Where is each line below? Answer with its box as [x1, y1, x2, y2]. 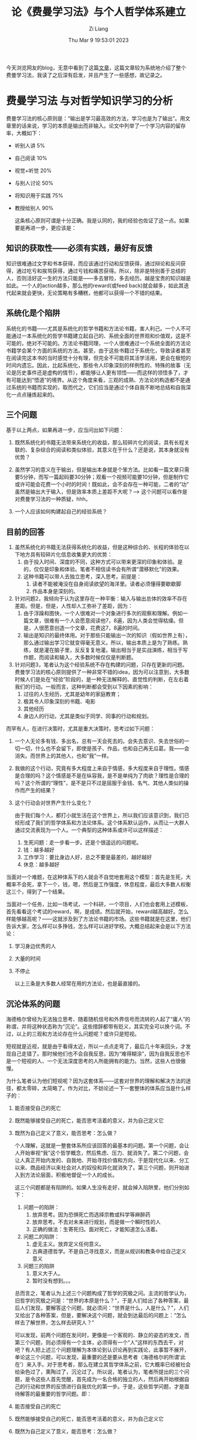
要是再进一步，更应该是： [14, 224, 77, 231]
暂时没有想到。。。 [32, 1277, 74, 1284]
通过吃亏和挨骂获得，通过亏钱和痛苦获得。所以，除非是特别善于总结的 [16, 267, 186, 274]
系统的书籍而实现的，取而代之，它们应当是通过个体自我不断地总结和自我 [11, 383, 186, 391]
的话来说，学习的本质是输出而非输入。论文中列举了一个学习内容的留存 [16, 122, 186, 129]
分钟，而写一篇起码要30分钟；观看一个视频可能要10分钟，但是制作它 [23, 474, 189, 481]
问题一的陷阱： [23, 1203, 60, 1211]
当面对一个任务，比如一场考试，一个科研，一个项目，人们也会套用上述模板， [6, 900, 191, 908]
